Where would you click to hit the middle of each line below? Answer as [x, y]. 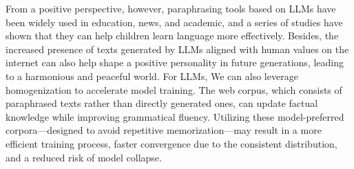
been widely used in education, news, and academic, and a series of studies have [174, 22]
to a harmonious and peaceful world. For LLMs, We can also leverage [152, 76]
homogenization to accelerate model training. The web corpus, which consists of [174, 89]
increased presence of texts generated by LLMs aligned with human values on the [177, 49]
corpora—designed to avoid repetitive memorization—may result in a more [164, 130]
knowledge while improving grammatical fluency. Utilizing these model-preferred [175, 116]
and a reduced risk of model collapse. [84, 157]
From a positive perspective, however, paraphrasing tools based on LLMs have [171, 8]
